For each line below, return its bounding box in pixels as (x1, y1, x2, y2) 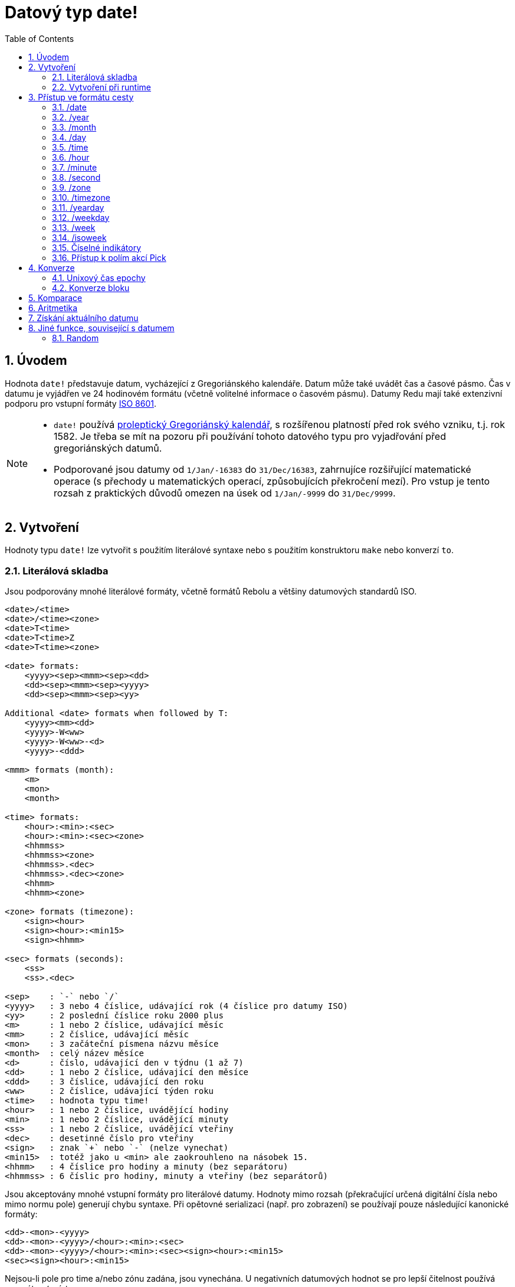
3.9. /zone (52, 182, 91, 192)
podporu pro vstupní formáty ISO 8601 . (5, 398, 156, 409)
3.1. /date (52, 102, 87, 112)
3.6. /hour (52, 152, 90, 162)
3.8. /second (52, 172, 101, 182)
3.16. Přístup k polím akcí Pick (52, 252, 166, 263)
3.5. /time (52, 142, 88, 152)
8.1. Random (52, 332, 99, 343)
